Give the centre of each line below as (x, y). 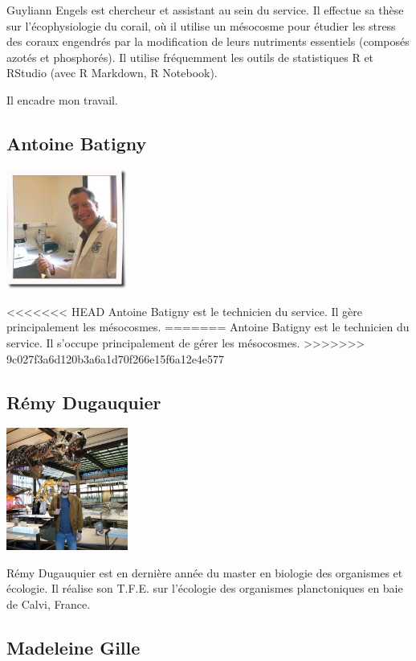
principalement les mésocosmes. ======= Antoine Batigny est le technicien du (208, 327)
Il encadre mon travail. (62, 99)
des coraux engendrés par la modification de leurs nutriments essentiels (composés (208, 41)
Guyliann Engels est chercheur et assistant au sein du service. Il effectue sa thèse (205, 10)
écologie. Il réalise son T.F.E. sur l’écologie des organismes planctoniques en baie (205, 588)
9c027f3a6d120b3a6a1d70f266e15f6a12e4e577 (116, 358)
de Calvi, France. (49, 604)
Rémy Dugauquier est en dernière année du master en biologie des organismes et (205, 572)
